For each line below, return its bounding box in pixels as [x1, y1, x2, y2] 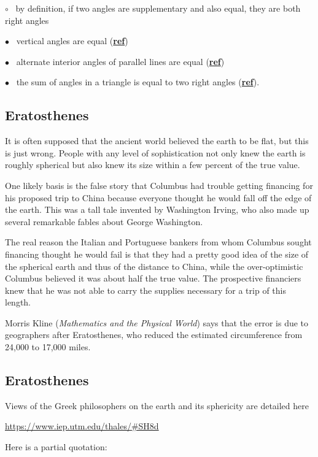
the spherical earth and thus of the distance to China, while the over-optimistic [5, 259, 303, 272]
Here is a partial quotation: [5, 440, 107, 453]
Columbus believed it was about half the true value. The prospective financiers [5, 272, 301, 285]
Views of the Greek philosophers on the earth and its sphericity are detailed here [5, 399, 309, 412]
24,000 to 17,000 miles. [5, 340, 91, 353]
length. [5, 296, 31, 309]
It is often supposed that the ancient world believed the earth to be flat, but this [5, 134, 309, 147]
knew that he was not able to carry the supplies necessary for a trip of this [5, 283, 286, 296]
